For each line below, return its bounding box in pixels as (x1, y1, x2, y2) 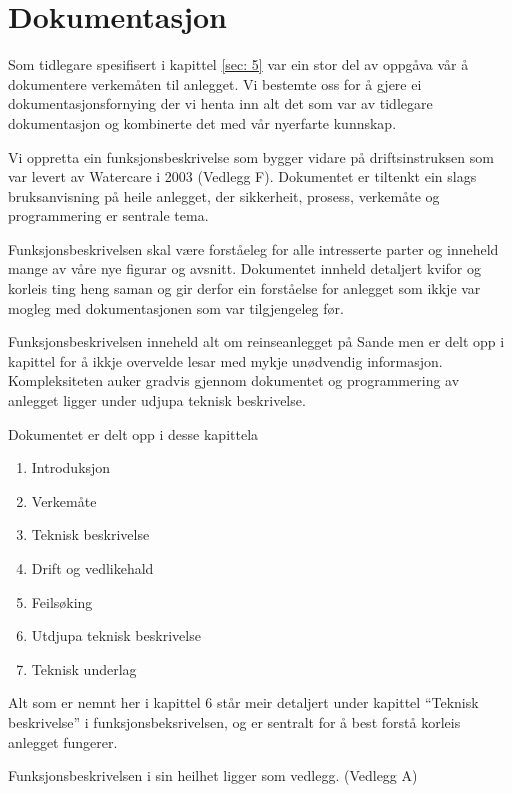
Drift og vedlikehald (31, 558, 154, 578)
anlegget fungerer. (8, 731, 118, 752)
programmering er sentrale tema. (8, 205, 209, 226)
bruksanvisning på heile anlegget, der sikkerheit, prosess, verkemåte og (8, 185, 440, 206)
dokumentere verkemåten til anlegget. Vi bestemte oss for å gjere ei (8, 73, 422, 94)
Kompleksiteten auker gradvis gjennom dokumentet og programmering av (8, 370, 460, 391)
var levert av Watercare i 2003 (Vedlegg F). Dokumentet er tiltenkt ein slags (8, 166, 477, 187)
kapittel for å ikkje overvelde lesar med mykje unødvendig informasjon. (8, 350, 443, 371)
